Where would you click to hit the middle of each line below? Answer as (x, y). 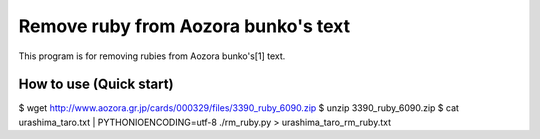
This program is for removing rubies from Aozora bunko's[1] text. (152, 56)
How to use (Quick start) (96, 84)
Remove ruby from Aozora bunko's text (184, 26)
